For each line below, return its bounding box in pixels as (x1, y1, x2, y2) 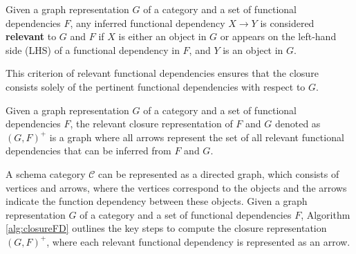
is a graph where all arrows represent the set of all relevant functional (49, 129, 344, 144)
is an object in (223, 42, 283, 57)
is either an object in (118, 29, 207, 44)
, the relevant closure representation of (70, 116, 233, 131)
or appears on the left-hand (220, 29, 337, 44)
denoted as (274, 116, 321, 131)
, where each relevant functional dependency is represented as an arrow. (46, 234, 350, 248)
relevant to (6, 29, 57, 44)
